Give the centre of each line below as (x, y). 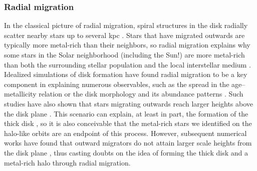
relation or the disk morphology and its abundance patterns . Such (141, 94)
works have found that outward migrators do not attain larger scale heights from (128, 143)
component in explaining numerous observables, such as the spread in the (117, 84)
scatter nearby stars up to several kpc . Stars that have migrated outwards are (124, 35)
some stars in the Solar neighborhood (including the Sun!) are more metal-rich (124, 54)
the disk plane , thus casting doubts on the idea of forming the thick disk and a (126, 152)
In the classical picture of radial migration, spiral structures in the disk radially (126, 25)
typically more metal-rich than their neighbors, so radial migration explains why (127, 45)
